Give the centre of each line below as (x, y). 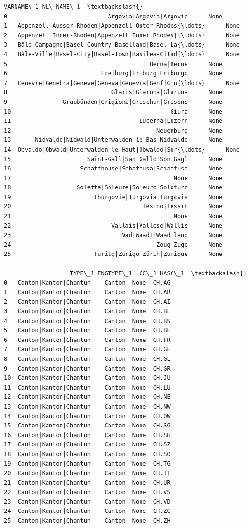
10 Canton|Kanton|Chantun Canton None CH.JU (87, 378)
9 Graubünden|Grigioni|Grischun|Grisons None (113, 102)
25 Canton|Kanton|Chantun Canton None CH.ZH (87, 521)
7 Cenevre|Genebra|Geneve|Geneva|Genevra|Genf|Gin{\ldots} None (122, 83)
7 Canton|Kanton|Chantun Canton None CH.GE (87, 349)
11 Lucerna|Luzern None (113, 121)
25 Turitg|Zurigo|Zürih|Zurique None (113, 254)
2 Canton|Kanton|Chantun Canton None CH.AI (87, 302)
